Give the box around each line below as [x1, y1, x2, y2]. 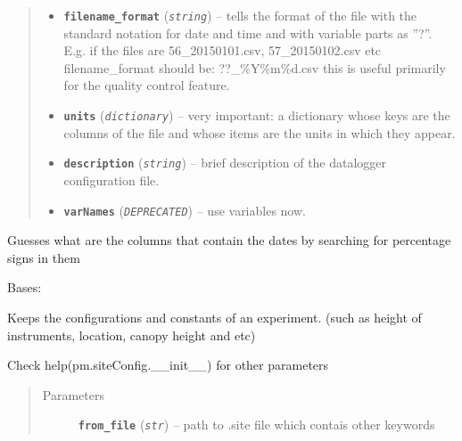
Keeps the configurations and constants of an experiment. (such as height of [7, 307, 422, 326]
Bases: [7, 278, 42, 297]
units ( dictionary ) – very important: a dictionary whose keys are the [63, 106, 450, 125]
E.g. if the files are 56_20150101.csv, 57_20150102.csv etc [63, 41, 382, 60]
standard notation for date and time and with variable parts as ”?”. [63, 23, 433, 42]
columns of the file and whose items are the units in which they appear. [63, 123, 456, 142]
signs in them [7, 248, 80, 266]
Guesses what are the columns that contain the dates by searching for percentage [7, 231, 451, 249]
